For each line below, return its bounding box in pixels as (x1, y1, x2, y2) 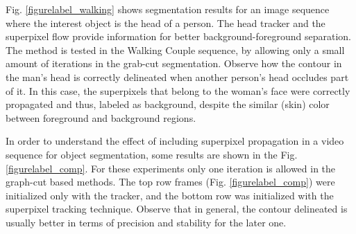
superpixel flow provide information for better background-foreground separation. (6, 29, 351, 44)
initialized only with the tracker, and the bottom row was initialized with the (6, 188, 334, 202)
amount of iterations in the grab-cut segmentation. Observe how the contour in (6, 56, 342, 71)
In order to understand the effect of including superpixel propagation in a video (6, 134, 344, 148)
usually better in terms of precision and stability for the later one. (6, 215, 287, 229)
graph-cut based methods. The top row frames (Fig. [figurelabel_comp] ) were (6, 174, 335, 189)
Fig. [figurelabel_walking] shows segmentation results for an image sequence (6, 2, 330, 16)
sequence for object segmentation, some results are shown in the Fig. (6, 147, 298, 161)
